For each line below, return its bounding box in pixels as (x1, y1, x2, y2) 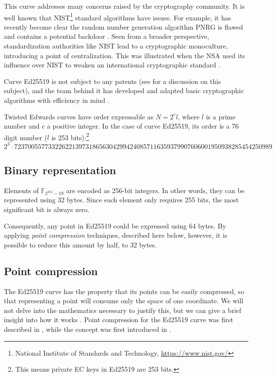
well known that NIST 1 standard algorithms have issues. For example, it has (4, 11, 231, 22)
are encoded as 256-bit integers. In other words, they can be (66, 185, 244, 195)
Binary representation (4, 162, 116, 177)
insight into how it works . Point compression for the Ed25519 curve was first (4, 314, 233, 325)
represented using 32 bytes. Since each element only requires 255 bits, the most (4, 195, 239, 205)
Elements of (4, 185, 39, 195)
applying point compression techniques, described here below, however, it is (4, 230, 227, 240)
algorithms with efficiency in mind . (4, 95, 110, 105)
